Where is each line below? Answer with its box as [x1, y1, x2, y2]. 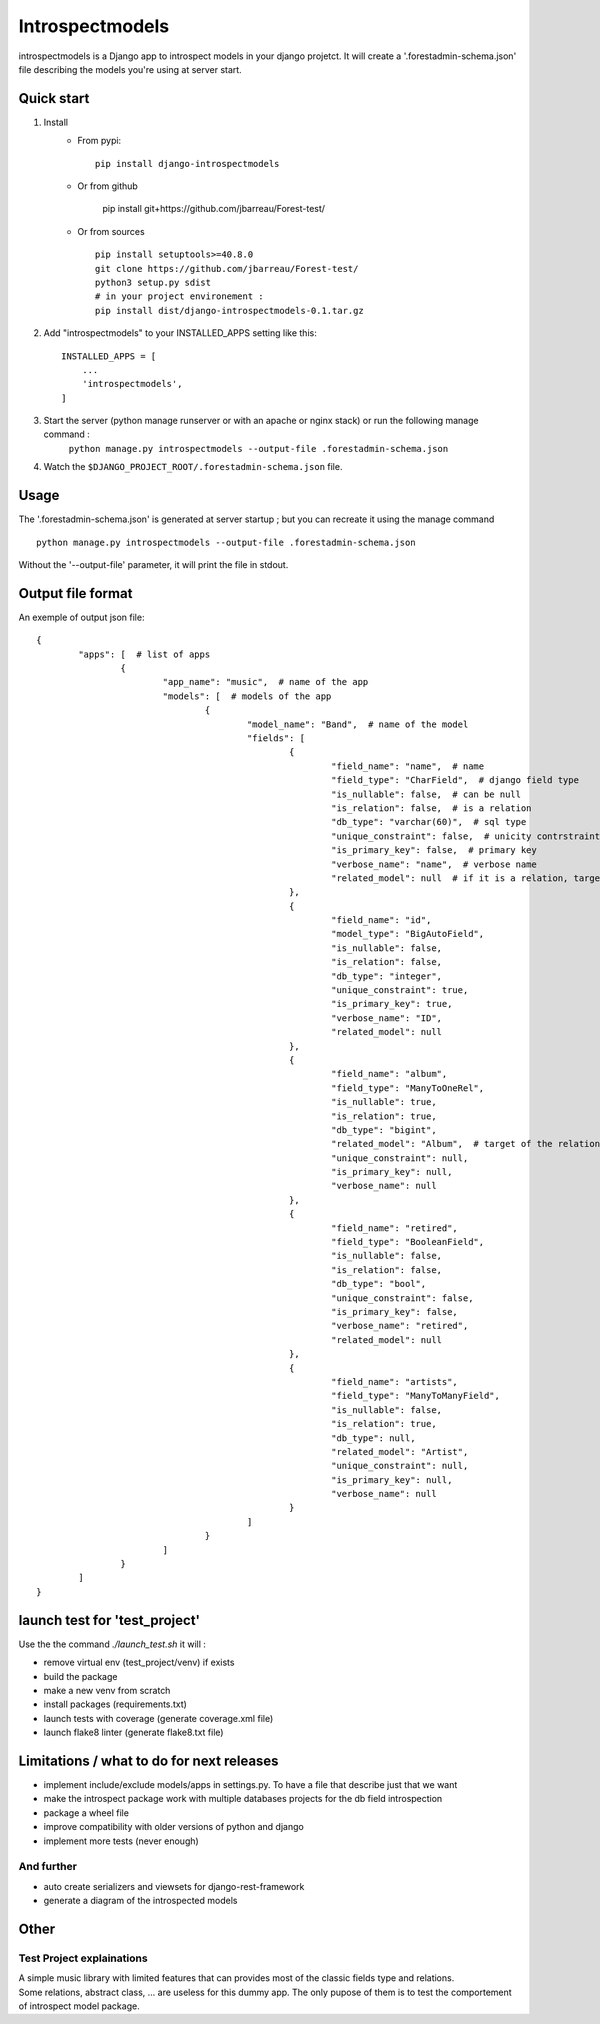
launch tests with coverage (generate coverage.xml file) [43, 1712, 274, 1724]
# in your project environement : [95, 291, 264, 302]
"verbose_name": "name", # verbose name [331, 858, 537, 870]
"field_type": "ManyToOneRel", [331, 1082, 485, 1094]
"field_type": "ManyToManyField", [331, 1390, 500, 1402]
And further [18, 1860, 77, 1874]
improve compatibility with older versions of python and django [43, 1821, 304, 1833]
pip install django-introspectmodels [95, 158, 280, 169]
